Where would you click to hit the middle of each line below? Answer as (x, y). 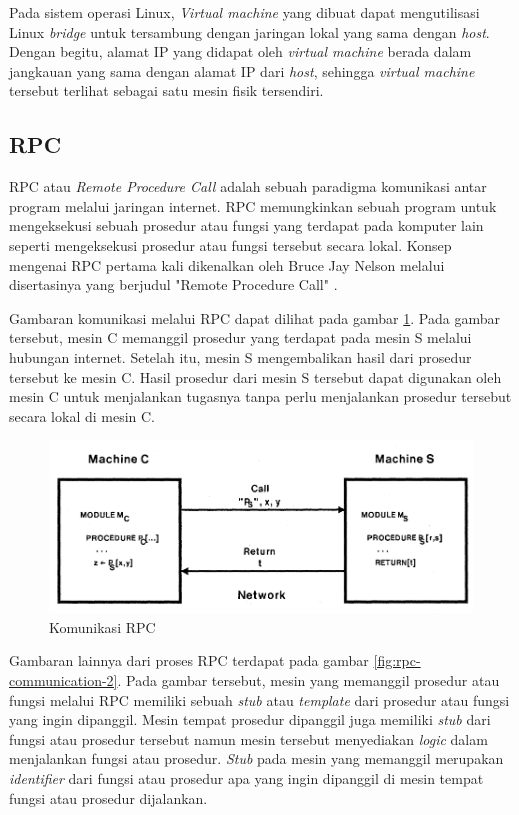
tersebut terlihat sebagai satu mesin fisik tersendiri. (166, 90)
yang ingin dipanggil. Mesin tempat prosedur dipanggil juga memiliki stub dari (250, 719)
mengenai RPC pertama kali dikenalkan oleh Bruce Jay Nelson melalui (227, 264)
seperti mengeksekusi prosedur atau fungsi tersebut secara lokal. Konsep (230, 244)
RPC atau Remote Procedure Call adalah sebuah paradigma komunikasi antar (248, 186)
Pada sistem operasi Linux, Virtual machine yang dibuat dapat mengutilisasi (244, 12)
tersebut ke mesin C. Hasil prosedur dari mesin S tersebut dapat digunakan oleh (255, 376)
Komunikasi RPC (102, 626)
